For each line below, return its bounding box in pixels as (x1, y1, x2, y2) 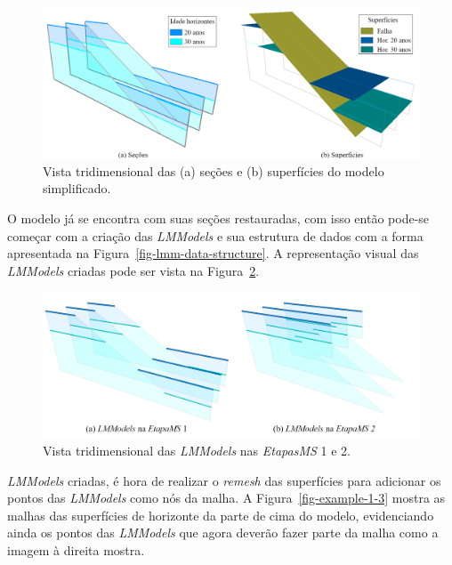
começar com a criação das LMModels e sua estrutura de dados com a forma (7, 226, 424, 245)
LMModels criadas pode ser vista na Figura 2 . (7, 261, 260, 279)
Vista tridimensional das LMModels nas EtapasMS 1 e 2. (43, 441, 351, 460)
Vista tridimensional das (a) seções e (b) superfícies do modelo (43, 161, 384, 180)
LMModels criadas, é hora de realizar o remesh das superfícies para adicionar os (7, 471, 441, 489)
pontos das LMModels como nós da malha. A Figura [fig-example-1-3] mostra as (7, 488, 446, 507)
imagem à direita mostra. (7, 541, 145, 560)
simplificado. (43, 179, 111, 198)
